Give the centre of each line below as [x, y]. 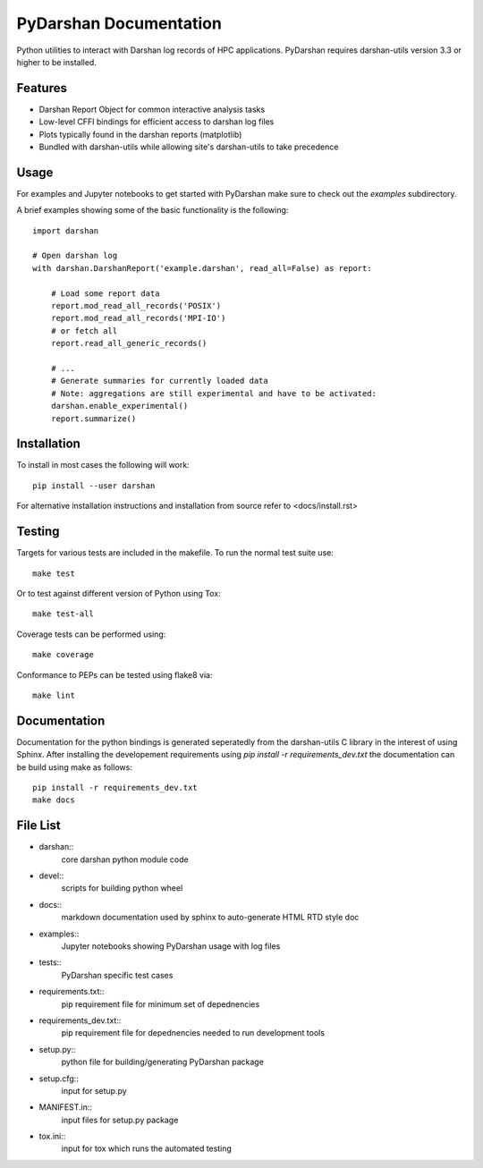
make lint [54, 695]
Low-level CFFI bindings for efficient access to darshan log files [157, 122]
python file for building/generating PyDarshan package [162, 1062]
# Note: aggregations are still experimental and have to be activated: [214, 393]
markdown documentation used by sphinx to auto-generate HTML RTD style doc [210, 918]
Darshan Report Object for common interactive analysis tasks [152, 109]
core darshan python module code [125, 859]
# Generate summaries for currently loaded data [159, 381]
